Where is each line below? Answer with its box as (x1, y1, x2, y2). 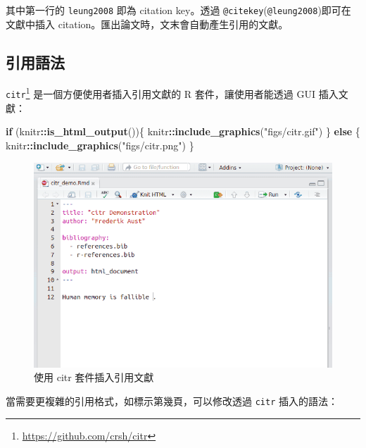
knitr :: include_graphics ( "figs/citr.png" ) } (6, 137, 194, 152)
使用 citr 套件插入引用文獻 (34, 370, 154, 385)
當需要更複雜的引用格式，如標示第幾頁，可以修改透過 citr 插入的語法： (6, 394, 338, 409)
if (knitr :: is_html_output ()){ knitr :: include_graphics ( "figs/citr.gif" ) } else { (6, 124, 360, 139)
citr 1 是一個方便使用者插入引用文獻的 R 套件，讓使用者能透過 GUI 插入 (6, 85, 339, 101)
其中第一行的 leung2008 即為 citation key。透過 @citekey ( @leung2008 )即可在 (6, 3, 351, 17)
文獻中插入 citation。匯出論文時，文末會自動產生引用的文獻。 (6, 16, 289, 31)
